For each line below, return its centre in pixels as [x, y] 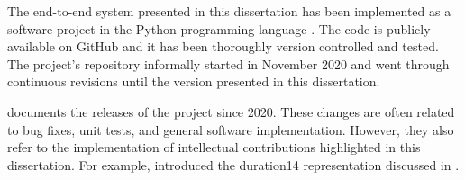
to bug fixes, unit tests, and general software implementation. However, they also [231, 129]
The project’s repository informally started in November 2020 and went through [228, 63]
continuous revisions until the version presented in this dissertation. [194, 81]
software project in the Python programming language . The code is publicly [219, 28]
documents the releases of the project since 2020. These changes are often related [231, 111]
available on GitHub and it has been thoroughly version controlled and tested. [223, 46]
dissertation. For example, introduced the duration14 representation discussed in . [233, 164]
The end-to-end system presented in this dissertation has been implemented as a [229, 11]
